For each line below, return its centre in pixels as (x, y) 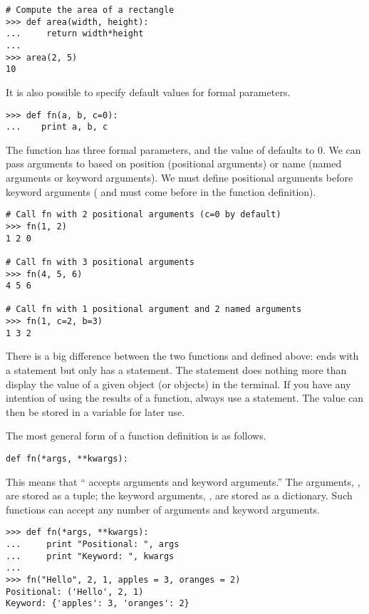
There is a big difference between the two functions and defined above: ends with (182, 356)
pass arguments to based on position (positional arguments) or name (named (174, 163)
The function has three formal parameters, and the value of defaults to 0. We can (183, 149)
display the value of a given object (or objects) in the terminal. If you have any (178, 384)
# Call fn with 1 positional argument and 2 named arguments (154, 309)
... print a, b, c (57, 127)
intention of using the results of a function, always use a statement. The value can (185, 398)
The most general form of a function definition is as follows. (136, 436)
